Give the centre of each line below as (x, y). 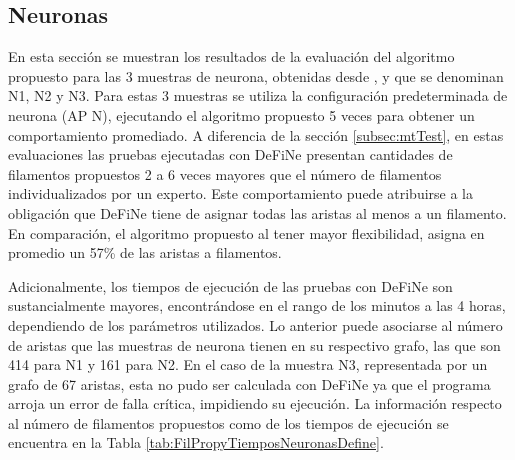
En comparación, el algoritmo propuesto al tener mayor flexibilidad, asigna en (246, 232)
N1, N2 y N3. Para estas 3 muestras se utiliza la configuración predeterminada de (258, 95)
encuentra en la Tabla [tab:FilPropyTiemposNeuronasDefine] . (196, 442)
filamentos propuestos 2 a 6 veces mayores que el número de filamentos (225, 173)
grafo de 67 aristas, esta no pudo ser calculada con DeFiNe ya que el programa (249, 383)
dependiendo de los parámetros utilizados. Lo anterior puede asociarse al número (255, 324)
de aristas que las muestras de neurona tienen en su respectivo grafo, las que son (254, 344)
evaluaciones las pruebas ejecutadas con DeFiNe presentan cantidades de (230, 154)
